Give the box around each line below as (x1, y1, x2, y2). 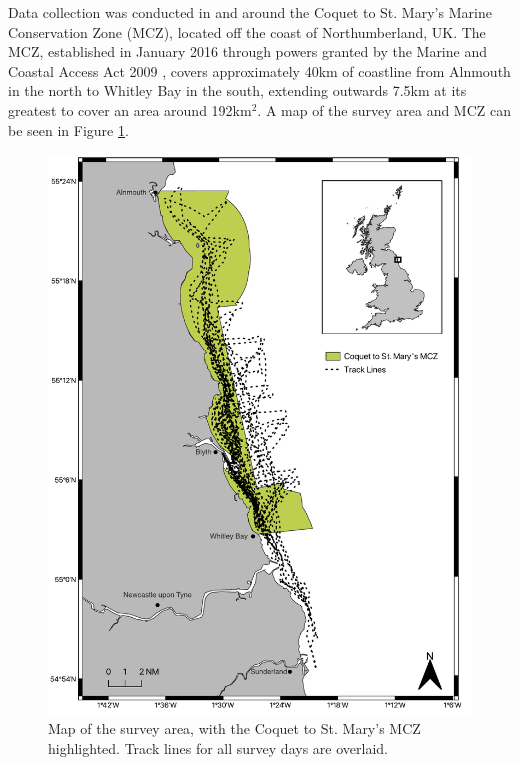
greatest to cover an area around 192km (8, 99, 252, 120)
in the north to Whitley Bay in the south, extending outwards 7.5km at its (8, 80, 467, 101)
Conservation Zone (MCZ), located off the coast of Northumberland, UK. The (8, 21, 486, 42)
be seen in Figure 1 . (8, 119, 129, 140)
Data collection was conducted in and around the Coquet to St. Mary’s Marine (8, 2, 492, 22)
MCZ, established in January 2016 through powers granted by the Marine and (8, 41, 487, 62)
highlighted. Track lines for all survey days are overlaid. (48, 737, 388, 758)
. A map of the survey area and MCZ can (257, 99, 512, 120)
